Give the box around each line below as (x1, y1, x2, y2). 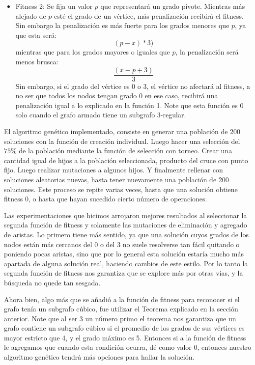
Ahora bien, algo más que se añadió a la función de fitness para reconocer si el (4, 294, 240, 304)
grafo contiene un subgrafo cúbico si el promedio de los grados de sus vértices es (4, 323, 245, 333)
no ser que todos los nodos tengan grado (15, 90, 137, 101)
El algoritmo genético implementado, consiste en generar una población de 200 (4, 126, 241, 136)
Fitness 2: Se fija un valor (15, 1, 93, 11)
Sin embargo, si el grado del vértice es (15, 81, 130, 91)
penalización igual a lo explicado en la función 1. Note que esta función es (15, 100, 238, 110)
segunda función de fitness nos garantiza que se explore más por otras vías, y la (4, 268, 243, 278)
